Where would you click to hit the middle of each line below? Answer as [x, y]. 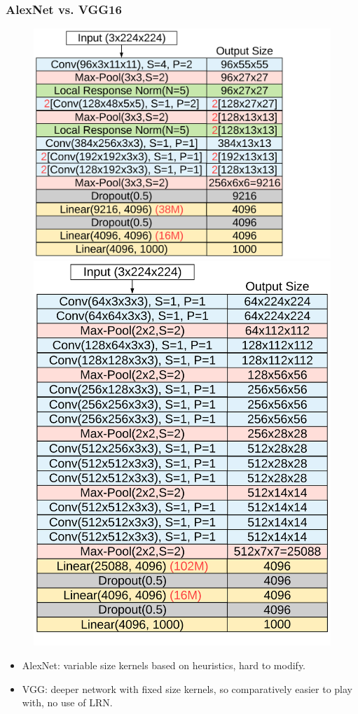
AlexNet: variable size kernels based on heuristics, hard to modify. [164, 665]
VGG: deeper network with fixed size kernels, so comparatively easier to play [187, 688]
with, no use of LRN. [67, 702]
